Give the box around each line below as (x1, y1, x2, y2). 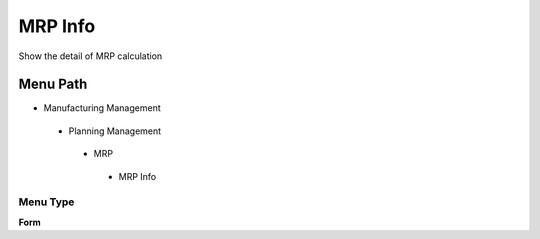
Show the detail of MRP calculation (18, 50, 163, 62)
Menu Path (18, 76, 88, 93)
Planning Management (68, 125, 162, 137)
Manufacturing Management (43, 102, 161, 114)
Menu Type (18, 195, 75, 209)
